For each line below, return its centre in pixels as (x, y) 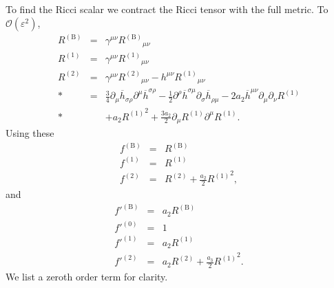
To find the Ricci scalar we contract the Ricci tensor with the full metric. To (167, 9)
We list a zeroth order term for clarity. (87, 277)
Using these (30, 132)
